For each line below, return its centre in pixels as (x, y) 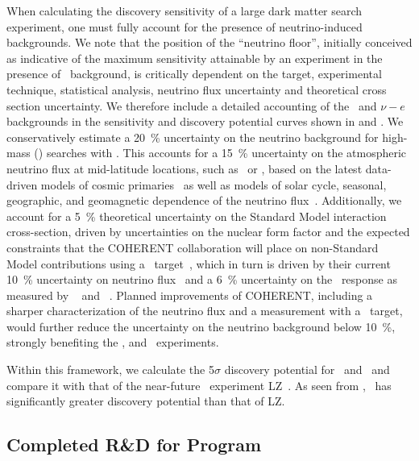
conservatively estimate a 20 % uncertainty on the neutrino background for (193, 137)
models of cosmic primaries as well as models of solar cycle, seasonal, (214, 184)
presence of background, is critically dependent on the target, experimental (194, 74)
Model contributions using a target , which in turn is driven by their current (199, 263)
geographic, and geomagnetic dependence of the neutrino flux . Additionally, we (204, 200)
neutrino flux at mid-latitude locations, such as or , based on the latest (185, 168)
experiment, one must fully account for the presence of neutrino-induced (185, 26)
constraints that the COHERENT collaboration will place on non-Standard (193, 247)
